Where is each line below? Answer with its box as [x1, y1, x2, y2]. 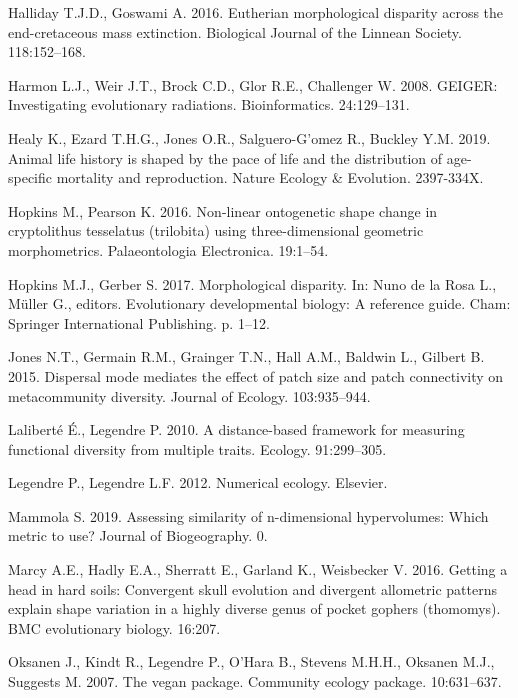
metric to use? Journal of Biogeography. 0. [8, 525, 268, 546]
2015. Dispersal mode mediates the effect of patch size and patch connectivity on [8, 365, 504, 386]
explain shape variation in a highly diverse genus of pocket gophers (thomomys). [8, 598, 501, 619]
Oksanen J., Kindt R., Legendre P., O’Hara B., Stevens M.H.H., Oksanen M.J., [8, 651, 495, 672]
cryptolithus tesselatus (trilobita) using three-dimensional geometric [8, 220, 424, 241]
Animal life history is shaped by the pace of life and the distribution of [8, 147, 443, 168]
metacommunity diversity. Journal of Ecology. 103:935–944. [8, 385, 371, 406]
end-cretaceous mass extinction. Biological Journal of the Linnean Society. [8, 21, 462, 42]
